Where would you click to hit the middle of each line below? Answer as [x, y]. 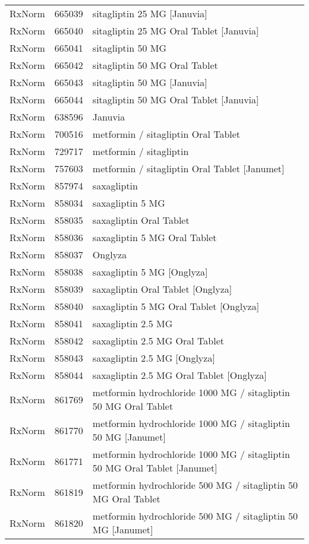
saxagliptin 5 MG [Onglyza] [150, 272]
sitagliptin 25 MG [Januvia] [150, 13]
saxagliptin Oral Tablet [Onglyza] [162, 289]
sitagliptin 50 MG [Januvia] [150, 82]
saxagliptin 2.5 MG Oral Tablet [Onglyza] [179, 375]
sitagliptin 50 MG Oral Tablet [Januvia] [176, 99]
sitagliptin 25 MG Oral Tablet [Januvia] [176, 31]
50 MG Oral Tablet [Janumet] [155, 468]
